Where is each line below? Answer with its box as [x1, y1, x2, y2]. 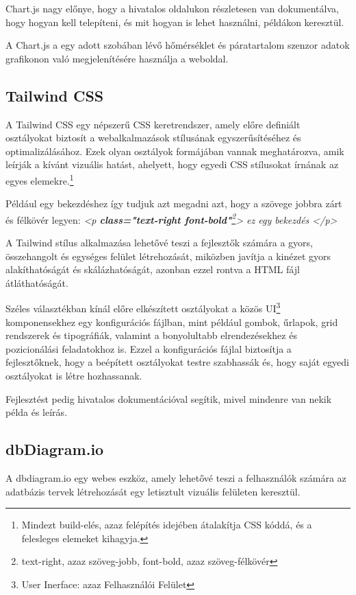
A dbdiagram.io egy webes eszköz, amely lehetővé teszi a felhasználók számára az [5, 471, 346, 485]
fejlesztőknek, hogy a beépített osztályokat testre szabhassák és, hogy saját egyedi [5, 355, 349, 369]
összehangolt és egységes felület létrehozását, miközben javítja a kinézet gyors [5, 248, 331, 263]
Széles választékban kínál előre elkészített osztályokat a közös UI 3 [5, 299, 281, 316]
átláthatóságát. [5, 275, 68, 290]
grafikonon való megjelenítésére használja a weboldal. [5, 51, 229, 65]
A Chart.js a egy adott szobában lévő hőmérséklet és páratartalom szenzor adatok [5, 38, 350, 52]
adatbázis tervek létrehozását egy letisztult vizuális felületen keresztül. [5, 484, 301, 498]
